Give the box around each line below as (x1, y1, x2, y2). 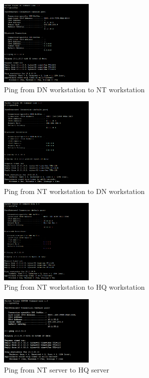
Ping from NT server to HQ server (4, 364, 109, 375)
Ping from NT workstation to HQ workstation (4, 282, 145, 292)
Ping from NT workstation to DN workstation (4, 186, 145, 196)
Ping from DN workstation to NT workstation (4, 84, 145, 94)
